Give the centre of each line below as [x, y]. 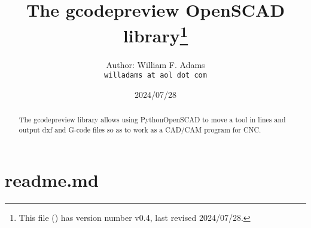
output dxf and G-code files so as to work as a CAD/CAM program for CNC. [140, 129]
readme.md [52, 179]
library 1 [155, 34]
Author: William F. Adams [155, 64]
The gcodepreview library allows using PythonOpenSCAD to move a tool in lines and [152, 120]
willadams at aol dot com [155, 76]
